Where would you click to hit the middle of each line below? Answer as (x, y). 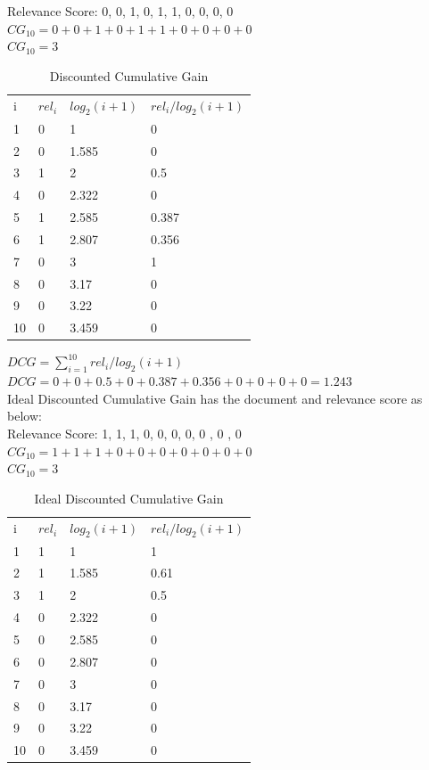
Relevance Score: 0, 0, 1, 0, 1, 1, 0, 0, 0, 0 (120, 11)
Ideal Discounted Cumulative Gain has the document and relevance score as (215, 398)
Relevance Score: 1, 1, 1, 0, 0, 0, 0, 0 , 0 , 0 (124, 433)
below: (25, 416)
